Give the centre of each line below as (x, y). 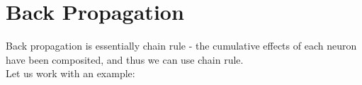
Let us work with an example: (70, 73)
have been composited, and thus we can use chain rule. (125, 59)
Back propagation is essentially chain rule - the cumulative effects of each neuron (181, 46)
